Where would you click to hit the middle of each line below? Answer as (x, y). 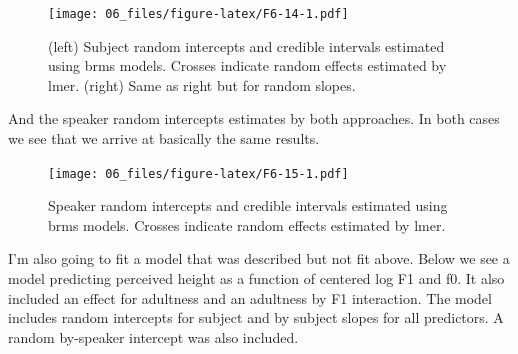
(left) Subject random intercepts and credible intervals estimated (246, 45)
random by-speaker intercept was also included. (153, 336)
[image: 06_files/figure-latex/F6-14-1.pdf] (198, 14)
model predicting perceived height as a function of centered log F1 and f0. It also (256, 278)
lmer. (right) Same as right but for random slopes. (202, 84)
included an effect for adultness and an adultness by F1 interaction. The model (250, 297)
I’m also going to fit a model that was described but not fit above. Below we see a (259, 258)
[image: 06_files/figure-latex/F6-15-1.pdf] (198, 173)
